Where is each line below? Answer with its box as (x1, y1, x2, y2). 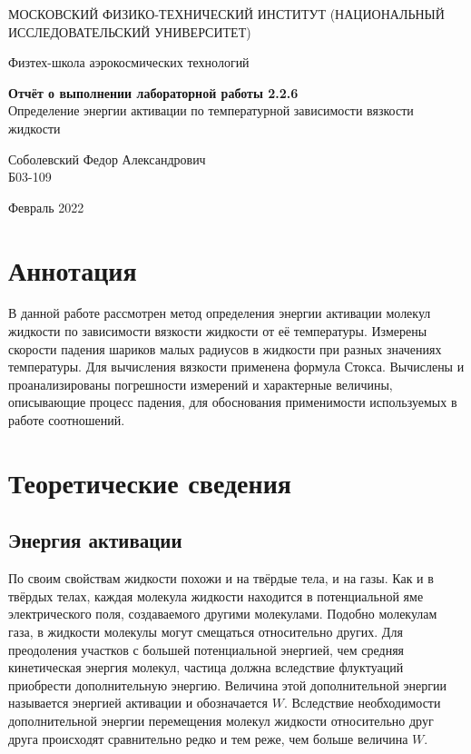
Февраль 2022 (8, 197, 84, 216)
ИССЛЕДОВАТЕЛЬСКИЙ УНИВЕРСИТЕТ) (8, 22, 251, 41)
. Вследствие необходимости (283, 693, 441, 712)
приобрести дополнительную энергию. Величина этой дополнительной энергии (8, 675, 447, 694)
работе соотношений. (8, 411, 125, 430)
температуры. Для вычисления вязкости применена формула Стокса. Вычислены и (8, 357, 465, 376)
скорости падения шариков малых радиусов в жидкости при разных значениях (8, 339, 442, 358)
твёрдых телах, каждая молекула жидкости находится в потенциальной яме (8, 586, 424, 605)
